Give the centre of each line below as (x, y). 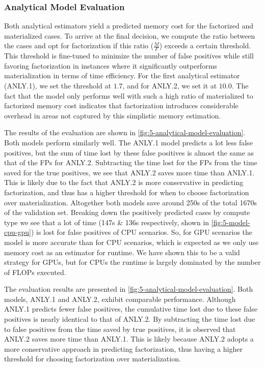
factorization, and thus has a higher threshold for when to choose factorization (127, 192)
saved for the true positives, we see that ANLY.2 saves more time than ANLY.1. (129, 172)
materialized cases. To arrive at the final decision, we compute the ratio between (130, 35)
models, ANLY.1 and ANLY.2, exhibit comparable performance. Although (120, 299)
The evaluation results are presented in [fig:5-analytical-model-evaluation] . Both (129, 289)
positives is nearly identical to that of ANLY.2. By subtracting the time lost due (130, 319)
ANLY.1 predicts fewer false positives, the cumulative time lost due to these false (131, 309)
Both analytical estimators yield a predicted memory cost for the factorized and (129, 26)
